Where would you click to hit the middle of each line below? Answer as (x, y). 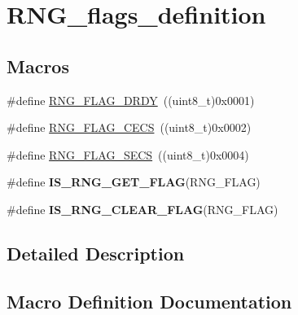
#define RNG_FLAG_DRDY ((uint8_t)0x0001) (131, 100)
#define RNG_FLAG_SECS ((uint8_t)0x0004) (128, 154)
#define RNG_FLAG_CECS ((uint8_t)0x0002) (129, 127)
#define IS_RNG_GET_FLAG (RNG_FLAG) (134, 182)
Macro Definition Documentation (149, 301)
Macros (38, 66)
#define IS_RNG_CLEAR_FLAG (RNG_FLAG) (142, 209)
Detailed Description (96, 253)
